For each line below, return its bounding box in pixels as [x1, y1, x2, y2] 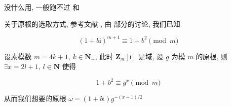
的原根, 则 [195, 51, 228, 61]
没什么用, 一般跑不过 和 [4, 2, 80, 12]
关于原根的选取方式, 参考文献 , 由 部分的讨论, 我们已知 [4, 18, 180, 29]
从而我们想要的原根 [4, 93, 66, 104]
